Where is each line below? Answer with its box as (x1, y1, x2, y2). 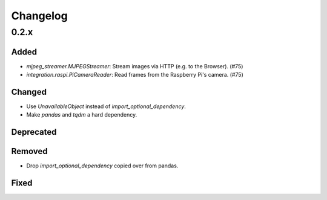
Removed (11, 146, 48, 156)
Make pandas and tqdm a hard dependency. (26, 111, 137, 118)
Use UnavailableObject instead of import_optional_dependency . (26, 103, 186, 110)
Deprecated (11, 127, 57, 137)
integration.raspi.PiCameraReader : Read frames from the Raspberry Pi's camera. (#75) (26, 71, 243, 79)
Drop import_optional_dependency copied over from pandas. (26, 162, 179, 169)
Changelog (11, 9, 68, 22)
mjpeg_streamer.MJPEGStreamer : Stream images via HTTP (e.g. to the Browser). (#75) (26, 62, 243, 69)
